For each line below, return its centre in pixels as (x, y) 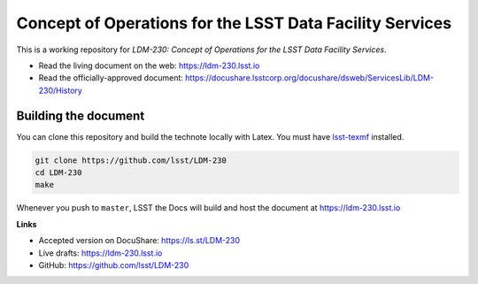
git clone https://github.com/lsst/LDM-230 (131, 160)
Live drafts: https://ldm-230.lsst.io (100, 253)
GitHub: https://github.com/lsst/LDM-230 (114, 265)
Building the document (81, 115)
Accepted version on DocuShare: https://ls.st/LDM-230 (139, 241)
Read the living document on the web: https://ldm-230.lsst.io (149, 65)
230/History (61, 90)
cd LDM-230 (58, 173)
